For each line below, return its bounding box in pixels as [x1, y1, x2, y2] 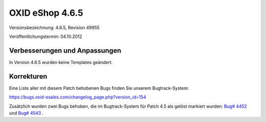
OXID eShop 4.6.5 [9, 7, 83, 18]
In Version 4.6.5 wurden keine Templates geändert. [9, 59, 113, 65]
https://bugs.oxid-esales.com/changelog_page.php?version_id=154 [9, 94, 146, 100]
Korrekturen [9, 72, 47, 81]
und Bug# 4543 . [9, 110, 44, 116]
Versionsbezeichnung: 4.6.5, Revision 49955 [9, 25, 100, 30]
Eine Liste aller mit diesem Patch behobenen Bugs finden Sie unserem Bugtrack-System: [9, 85, 189, 91]
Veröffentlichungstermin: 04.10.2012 [9, 33, 82, 39]
